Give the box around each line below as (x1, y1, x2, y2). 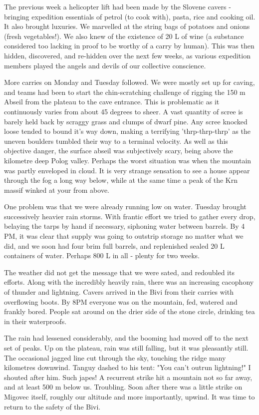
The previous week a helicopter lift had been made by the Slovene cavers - (4, 1, 231, 11)
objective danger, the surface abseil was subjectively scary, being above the (4, 145, 233, 156)
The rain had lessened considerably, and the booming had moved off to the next (4, 333, 249, 343)
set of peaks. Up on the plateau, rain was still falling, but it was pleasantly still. (4, 343, 249, 353)
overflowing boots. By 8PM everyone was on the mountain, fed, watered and (4, 296, 238, 307)
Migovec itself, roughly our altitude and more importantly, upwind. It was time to (4, 391, 255, 402)
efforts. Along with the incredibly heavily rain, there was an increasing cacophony (4, 277, 254, 287)
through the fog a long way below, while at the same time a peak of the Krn (4, 175, 238, 185)
